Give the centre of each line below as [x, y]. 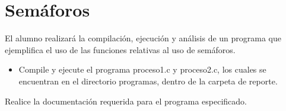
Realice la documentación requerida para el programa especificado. [126, 101]
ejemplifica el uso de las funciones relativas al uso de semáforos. [120, 49]
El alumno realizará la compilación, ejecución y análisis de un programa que [143, 38]
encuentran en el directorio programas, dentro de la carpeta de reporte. [148, 81]
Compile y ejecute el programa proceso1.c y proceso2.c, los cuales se [142, 69]
